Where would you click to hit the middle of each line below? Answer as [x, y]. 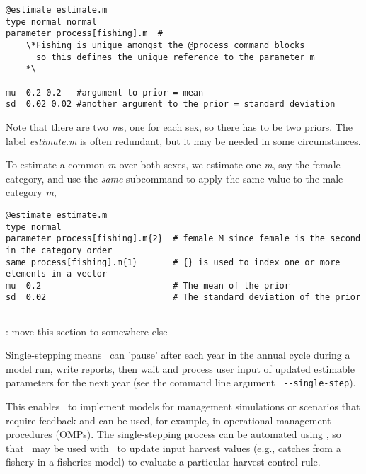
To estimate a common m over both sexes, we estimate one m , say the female [173, 164]
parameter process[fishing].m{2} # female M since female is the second [183, 239]
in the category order [59, 250]
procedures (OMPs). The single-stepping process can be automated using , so [173, 434]
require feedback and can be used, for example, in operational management [168, 420]
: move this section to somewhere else [87, 331]
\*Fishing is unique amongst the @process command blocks [165, 45]
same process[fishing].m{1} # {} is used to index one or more [173, 262]
